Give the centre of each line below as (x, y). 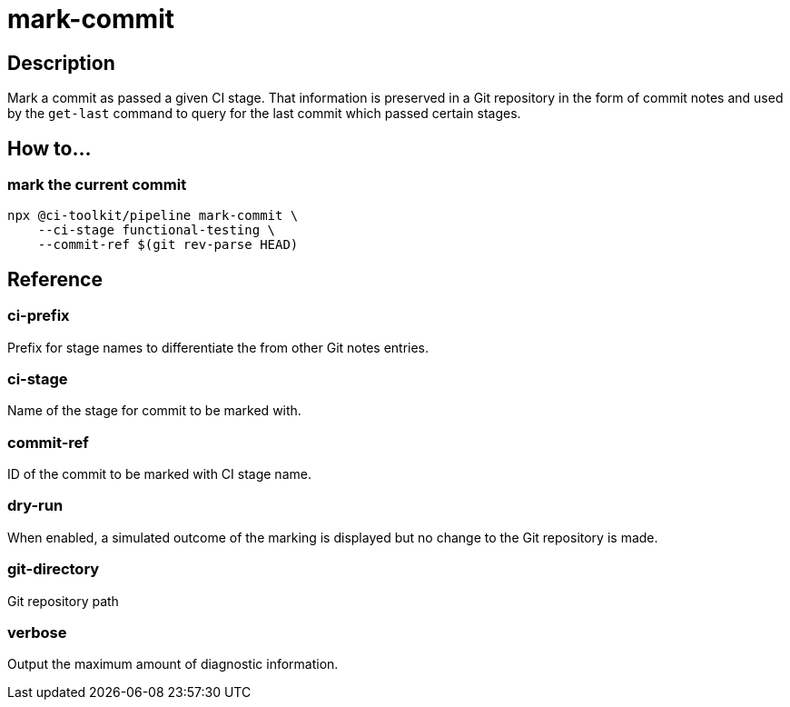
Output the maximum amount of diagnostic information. (173, 664)
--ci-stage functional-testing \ (157, 230)
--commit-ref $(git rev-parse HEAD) (168, 245)
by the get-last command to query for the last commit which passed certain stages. (264, 114)
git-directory (54, 569)
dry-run (35, 506)
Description (61, 63)
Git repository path (63, 601)
